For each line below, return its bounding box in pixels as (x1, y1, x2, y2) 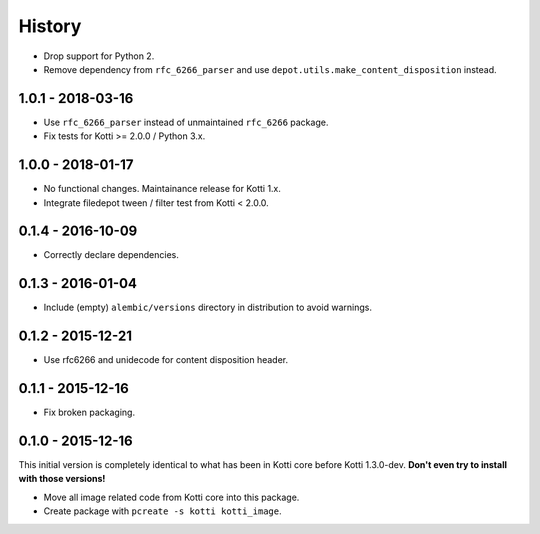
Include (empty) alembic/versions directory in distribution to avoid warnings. (43, 301, 373, 314)
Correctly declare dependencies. (43, 249, 179, 261)
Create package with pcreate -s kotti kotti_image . (43, 505, 282, 517)
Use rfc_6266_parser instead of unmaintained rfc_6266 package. (43, 116, 329, 128)
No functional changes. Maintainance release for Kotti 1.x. (43, 183, 282, 195)
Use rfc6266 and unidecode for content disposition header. (43, 354, 289, 366)
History (18, 15, 82, 37)
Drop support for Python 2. (43, 50, 155, 62)
